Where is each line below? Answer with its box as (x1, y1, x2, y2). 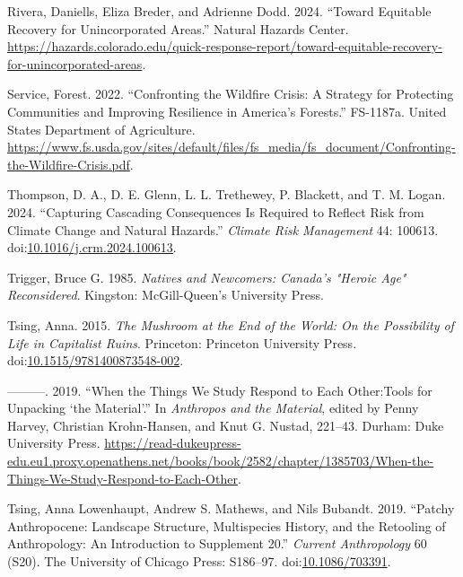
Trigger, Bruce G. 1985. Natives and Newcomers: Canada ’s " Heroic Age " (7, 267, 406, 286)
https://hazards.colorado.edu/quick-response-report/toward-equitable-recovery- (7, 37, 442, 56)
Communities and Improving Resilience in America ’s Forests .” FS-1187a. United (7, 101, 447, 120)
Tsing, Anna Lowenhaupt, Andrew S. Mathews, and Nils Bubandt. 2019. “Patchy (7, 499, 455, 518)
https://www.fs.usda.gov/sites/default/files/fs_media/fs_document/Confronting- (7, 137, 456, 156)
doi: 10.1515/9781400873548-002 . (7, 351, 184, 370)
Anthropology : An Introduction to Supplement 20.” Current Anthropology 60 (7, 534, 427, 553)
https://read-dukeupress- (104, 433, 241, 452)
